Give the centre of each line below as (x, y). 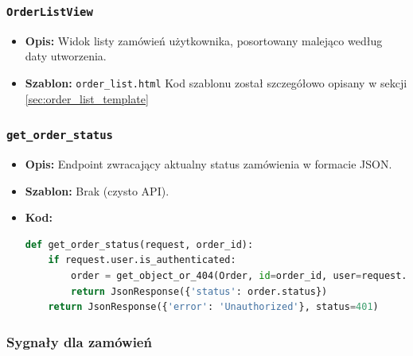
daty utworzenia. (66, 56)
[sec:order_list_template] (87, 98)
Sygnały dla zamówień (79, 341)
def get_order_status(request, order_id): (139, 244)
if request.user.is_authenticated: (142, 260)
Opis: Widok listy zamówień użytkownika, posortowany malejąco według (204, 40)
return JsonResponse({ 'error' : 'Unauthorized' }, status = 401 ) (213, 307)
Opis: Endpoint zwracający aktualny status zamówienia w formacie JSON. (208, 164)
